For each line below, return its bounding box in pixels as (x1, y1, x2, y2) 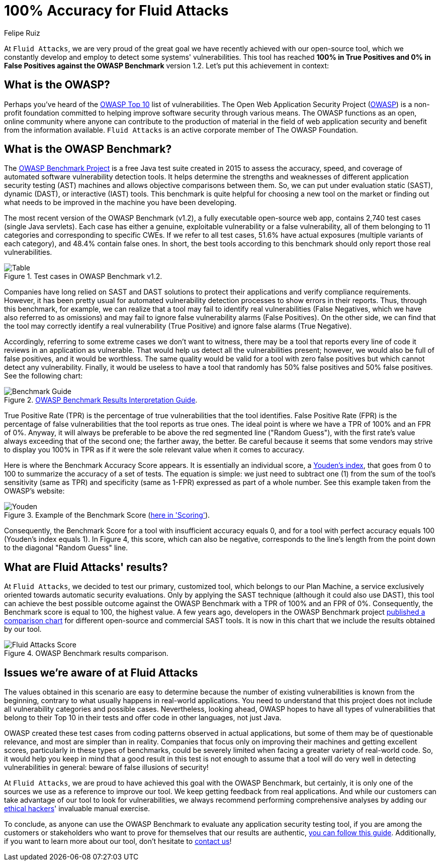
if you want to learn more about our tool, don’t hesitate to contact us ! (4, 837, 232, 846)
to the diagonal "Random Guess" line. (4, 543, 128, 552)
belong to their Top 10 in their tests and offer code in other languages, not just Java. (4, 713, 282, 722)
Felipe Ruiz (4, 28, 40, 37)
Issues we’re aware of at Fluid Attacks (4, 666, 198, 679)
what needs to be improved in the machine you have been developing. (4, 198, 237, 207)
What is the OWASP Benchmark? (4, 143, 172, 156)
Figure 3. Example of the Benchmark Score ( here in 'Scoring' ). (4, 511, 210, 520)
